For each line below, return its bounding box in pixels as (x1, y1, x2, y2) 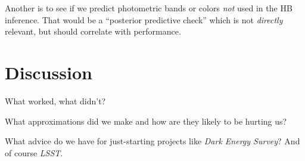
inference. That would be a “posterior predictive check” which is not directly (5, 13, 283, 26)
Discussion (5, 60, 92, 84)
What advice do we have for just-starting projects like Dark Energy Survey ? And (5, 135, 300, 147)
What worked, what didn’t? (5, 94, 106, 107)
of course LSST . (5, 146, 63, 159)
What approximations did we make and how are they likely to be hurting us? (5, 114, 287, 127)
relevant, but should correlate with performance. (5, 25, 181, 38)
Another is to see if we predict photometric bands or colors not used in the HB (5, 2, 292, 14)
